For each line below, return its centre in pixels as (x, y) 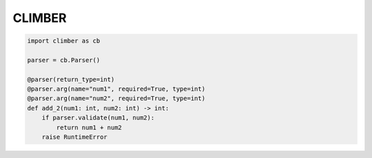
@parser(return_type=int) (71, 79)
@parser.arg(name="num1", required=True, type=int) (116, 89)
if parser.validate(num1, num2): (98, 118)
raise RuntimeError (75, 137)
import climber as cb (64, 41)
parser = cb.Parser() (64, 60)
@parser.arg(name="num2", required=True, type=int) (116, 99)
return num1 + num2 (89, 127)
